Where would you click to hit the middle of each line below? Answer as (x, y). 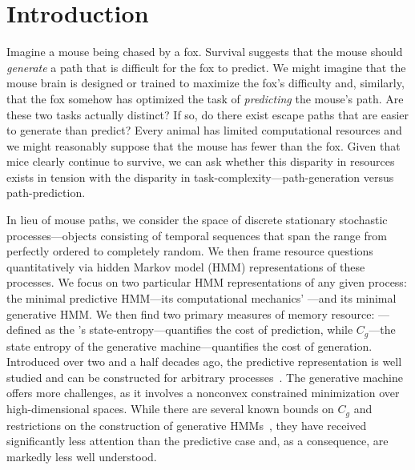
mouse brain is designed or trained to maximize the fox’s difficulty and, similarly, (205, 83)
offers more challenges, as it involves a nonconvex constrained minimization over (203, 393)
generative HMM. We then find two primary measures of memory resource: (191, 313)
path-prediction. (46, 193)
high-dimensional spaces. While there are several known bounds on (170, 409)
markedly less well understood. (82, 456)
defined (24, 329)
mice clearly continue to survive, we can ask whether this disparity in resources (201, 161)
